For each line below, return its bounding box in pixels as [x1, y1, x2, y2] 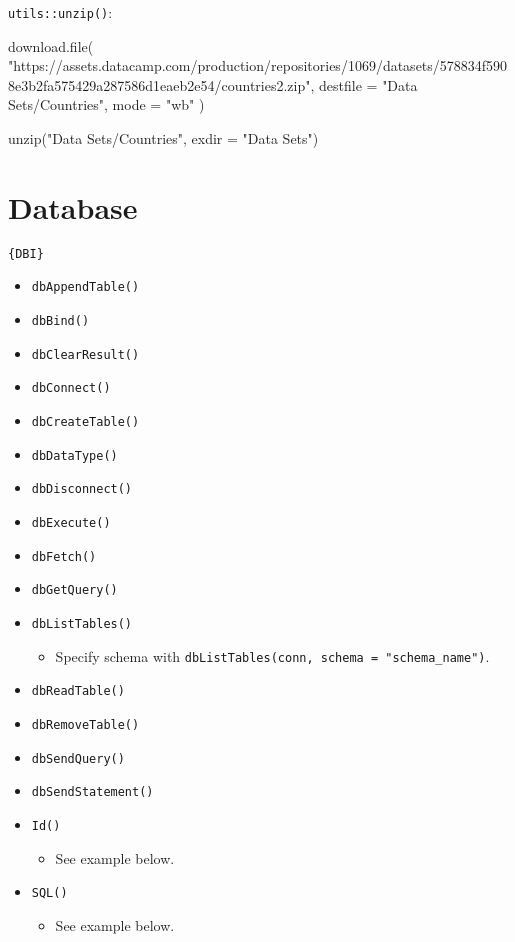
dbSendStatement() [31, 785, 154, 800]
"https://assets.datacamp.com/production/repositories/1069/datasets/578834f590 [8, 55, 508, 76]
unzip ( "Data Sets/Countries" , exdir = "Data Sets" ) [8, 128, 319, 149]
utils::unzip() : [8, 2, 113, 22]
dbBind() [31, 314, 90, 329]
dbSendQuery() [31, 751, 125, 766]
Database [8, 186, 138, 227]
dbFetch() [31, 549, 97, 564]
